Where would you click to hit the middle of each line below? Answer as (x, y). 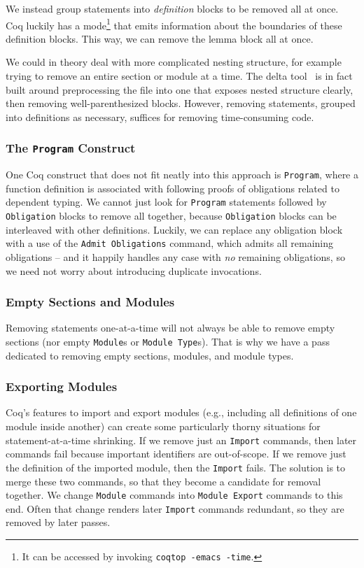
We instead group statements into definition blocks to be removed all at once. (172, 8)
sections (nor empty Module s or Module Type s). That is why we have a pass (168, 341)
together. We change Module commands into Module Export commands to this (174, 495)
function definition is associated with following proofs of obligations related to (173, 188)
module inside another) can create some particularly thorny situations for (163, 426)
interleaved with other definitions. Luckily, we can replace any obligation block (174, 229)
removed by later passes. (58, 522)
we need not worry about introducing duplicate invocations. (134, 270)
